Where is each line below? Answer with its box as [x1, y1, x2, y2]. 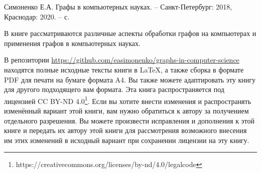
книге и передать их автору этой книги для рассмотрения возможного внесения [4, 125, 247, 135]
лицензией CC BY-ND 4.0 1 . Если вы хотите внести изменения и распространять [4, 94, 251, 106]
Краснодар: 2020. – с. [4, 11, 70, 21]
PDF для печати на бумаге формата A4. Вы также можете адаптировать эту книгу [4, 74, 255, 84]
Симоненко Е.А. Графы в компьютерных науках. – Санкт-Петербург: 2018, [4, 1, 232, 11]
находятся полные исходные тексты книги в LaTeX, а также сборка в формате [4, 64, 244, 74]
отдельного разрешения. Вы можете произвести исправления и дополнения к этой [4, 115, 255, 125]
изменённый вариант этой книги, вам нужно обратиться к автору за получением [4, 105, 249, 115]
